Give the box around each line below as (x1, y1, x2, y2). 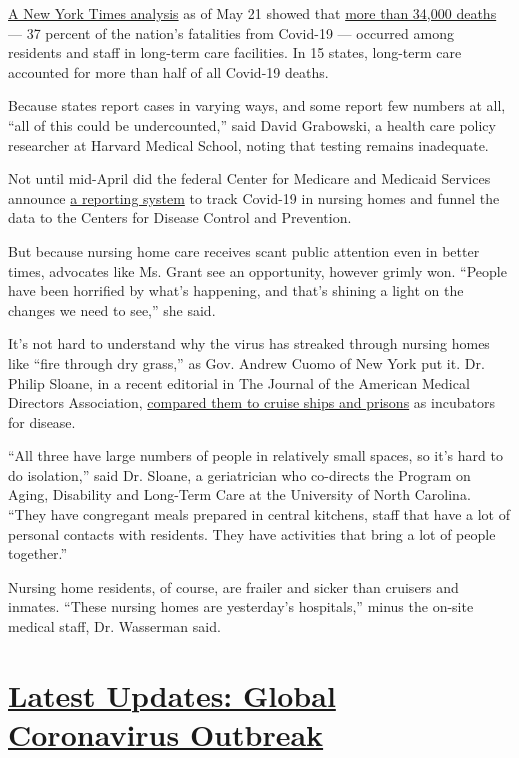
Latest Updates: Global (8, 674, 336, 715)
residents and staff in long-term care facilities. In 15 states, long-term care (8, 42, 462, 63)
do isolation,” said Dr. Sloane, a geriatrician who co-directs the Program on (8, 464, 471, 485)
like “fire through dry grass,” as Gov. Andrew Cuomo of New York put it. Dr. (8, 352, 485, 373)
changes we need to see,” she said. (8, 299, 216, 320)
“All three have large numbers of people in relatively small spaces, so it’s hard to (8, 445, 503, 466)
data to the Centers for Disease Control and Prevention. (8, 207, 352, 228)
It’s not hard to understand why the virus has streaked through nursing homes (8, 333, 490, 354)
